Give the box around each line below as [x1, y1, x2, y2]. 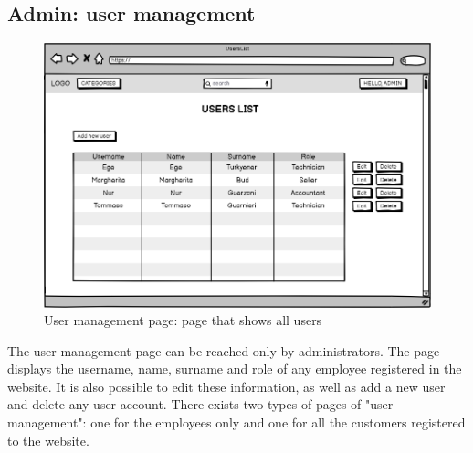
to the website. [7, 430, 89, 449]
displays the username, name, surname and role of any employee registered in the [7, 359, 462, 378]
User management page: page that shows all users [44, 311, 322, 330]
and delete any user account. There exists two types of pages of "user [7, 395, 394, 414]
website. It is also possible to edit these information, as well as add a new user [7, 376, 446, 395]
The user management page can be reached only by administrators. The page [7, 341, 440, 360]
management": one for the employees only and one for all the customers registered [7, 413, 466, 432]
